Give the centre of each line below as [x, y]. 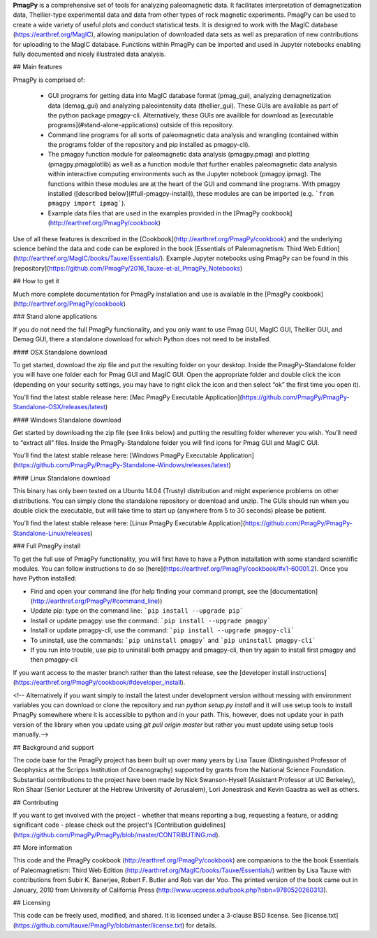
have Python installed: [45, 578]
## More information [43, 848]
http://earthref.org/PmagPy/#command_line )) [97, 601]
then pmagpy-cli [54, 660]
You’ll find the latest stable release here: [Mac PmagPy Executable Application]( [127, 397]
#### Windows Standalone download [67, 420]
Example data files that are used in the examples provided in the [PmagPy [154, 213]
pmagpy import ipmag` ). [87, 204]
